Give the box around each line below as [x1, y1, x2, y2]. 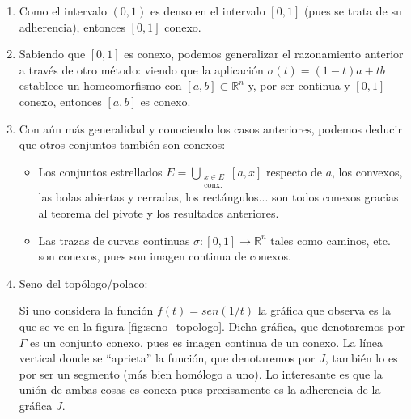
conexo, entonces [19, 92, 102, 109]
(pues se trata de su [303, 2, 402, 19]
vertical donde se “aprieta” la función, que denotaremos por [19, 349, 316, 366]
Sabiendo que [19, 45, 86, 62]
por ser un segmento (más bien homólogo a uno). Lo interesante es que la [19, 365, 383, 382]
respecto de [266, 163, 322, 180]
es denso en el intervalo [150, 2, 265, 19]
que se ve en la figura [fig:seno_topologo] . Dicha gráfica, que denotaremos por [19, 317, 405, 334]
